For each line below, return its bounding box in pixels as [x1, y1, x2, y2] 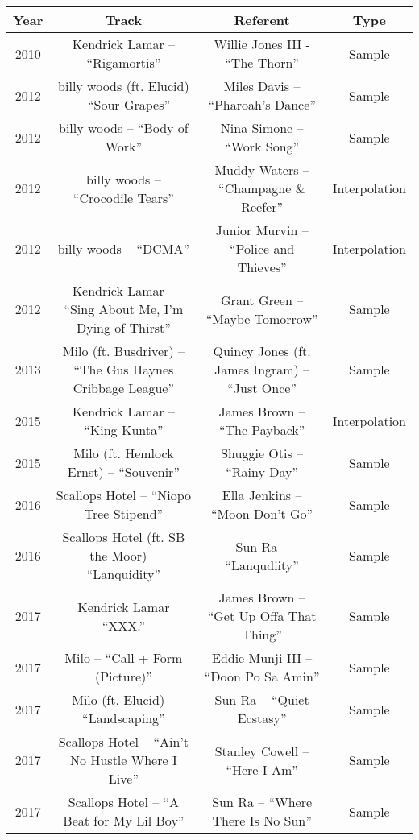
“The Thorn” [225, 53, 299, 72]
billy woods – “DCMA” [57, 239, 190, 258]
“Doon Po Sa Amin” [204, 667, 320, 685]
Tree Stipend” [84, 504, 164, 523]
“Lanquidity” [86, 565, 161, 583]
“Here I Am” [226, 759, 298, 779]
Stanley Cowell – [214, 741, 309, 760]
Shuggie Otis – [221, 444, 304, 462]
